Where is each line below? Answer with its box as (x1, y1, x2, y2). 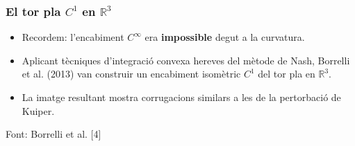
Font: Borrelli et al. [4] (6, 127, 101, 141)
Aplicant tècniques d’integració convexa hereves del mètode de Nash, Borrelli (22, 53, 350, 67)
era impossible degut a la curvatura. (145, 30, 305, 44)
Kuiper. (22, 103, 55, 118)
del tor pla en (258, 66, 315, 81)
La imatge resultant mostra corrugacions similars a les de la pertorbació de (22, 90, 341, 104)
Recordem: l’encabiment (22, 30, 124, 44)
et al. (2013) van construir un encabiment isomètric (22, 66, 241, 81)
